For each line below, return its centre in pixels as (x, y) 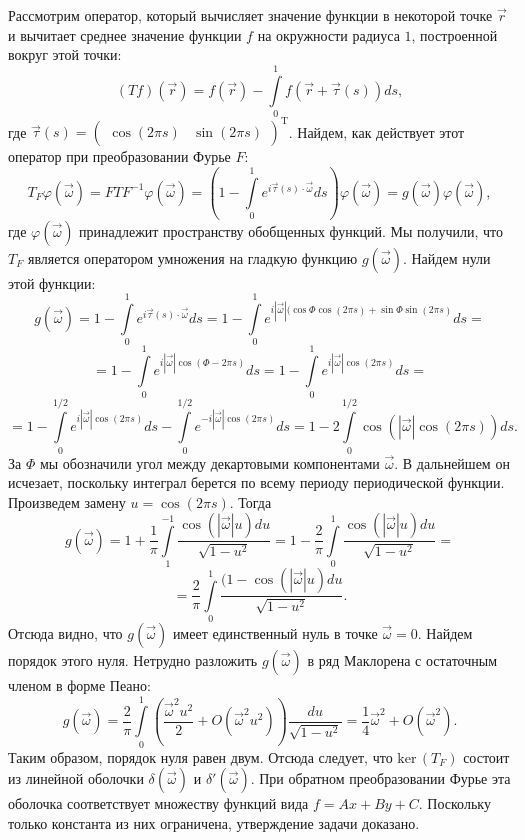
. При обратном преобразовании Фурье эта (380, 778)
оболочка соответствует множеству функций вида (158, 803)
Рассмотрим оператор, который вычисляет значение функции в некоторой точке (250, 15)
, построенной (454, 34)
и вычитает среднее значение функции (125, 34)
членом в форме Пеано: (79, 684)
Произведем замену (67, 501)
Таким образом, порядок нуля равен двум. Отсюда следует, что (200, 756)
